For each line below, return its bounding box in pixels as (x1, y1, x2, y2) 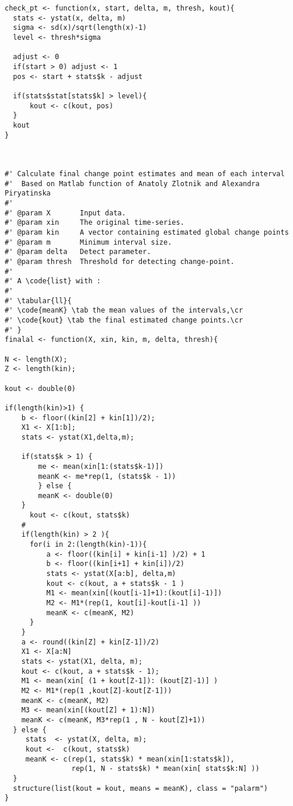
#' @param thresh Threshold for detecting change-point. (5, 258, 235, 266)
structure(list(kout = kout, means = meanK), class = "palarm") (13, 784, 268, 793)
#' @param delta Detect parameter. (5, 248, 151, 256)
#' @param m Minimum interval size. (5, 238, 172, 246)
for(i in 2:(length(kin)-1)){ (29, 540, 147, 549)
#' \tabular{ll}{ (5, 296, 72, 305)
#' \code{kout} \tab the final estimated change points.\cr (5, 316, 243, 324)
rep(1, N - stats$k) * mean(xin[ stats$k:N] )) (71, 764, 260, 773)
